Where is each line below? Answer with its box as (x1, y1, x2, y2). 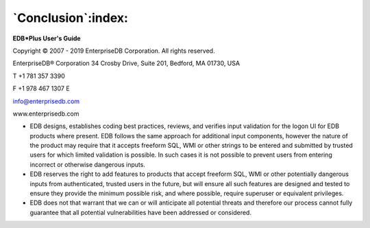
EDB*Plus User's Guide (12, 34, 82, 42)
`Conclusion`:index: (12, 10, 128, 25)
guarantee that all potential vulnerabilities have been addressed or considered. (29, 208, 251, 216)
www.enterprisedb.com (12, 110, 79, 118)
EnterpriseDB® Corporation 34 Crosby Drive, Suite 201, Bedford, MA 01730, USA (12, 59, 240, 68)
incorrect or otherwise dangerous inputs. (29, 160, 145, 168)
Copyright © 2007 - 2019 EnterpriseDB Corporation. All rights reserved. (12, 47, 215, 55)
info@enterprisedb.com (12, 97, 80, 105)
